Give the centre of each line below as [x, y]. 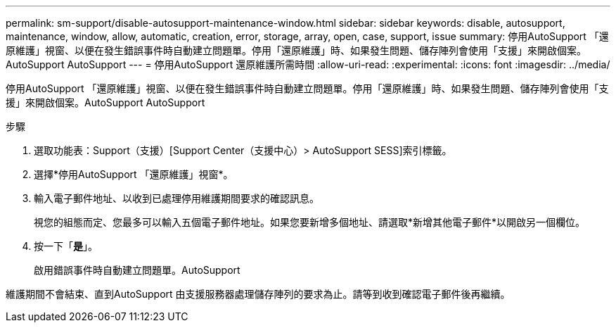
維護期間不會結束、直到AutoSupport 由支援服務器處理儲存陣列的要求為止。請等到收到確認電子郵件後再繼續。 [258, 294]
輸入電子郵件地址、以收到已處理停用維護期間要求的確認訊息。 [177, 198]
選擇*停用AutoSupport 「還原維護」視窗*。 [134, 174]
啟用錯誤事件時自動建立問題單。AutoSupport [137, 270]
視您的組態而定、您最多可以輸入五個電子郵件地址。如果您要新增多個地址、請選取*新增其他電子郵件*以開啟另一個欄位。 [310, 222]
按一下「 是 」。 [66, 246]
